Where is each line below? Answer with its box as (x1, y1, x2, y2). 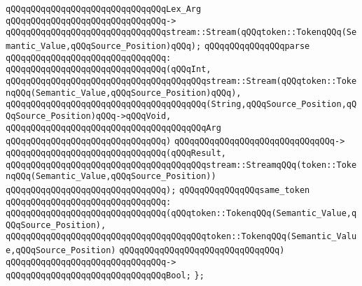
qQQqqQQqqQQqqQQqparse (204, 41, 310, 51)
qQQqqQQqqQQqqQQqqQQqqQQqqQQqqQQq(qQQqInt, (6, 64, 211, 75)
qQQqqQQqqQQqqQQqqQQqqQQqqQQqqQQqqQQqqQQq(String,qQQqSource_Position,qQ (6, 99, 357, 110)
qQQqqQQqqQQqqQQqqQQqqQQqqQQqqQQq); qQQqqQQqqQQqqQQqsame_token (6, 185, 310, 195)
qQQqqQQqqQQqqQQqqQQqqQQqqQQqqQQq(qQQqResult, (6, 148, 226, 158)
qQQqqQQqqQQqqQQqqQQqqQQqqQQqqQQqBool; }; (6, 271, 204, 281)
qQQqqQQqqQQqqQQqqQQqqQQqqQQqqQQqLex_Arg (6, 4, 202, 14)
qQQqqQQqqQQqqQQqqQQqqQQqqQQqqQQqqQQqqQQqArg (6, 122, 221, 133)
